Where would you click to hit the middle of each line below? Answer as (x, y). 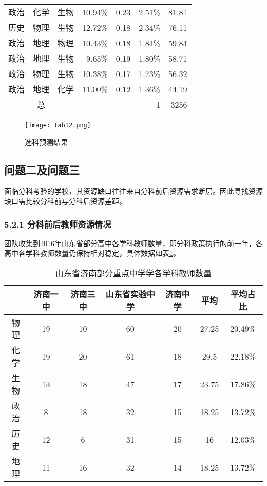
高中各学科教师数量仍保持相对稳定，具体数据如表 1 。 (92, 253)
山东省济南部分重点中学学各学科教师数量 (133, 273)
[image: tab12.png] (58, 125)
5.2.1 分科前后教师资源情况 (58, 224)
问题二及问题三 (42, 169)
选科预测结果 (46, 142)
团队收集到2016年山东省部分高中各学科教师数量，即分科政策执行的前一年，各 (133, 243)
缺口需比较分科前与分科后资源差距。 (65, 201)
